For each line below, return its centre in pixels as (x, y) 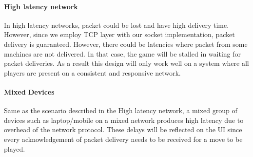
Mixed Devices (29, 91)
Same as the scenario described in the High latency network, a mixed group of (121, 110)
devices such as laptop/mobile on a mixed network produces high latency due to (124, 120)
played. (15, 148)
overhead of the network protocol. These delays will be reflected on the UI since (123, 129)
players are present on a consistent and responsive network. (92, 72)
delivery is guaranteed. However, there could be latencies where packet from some (126, 44)
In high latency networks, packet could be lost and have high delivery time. (117, 25)
